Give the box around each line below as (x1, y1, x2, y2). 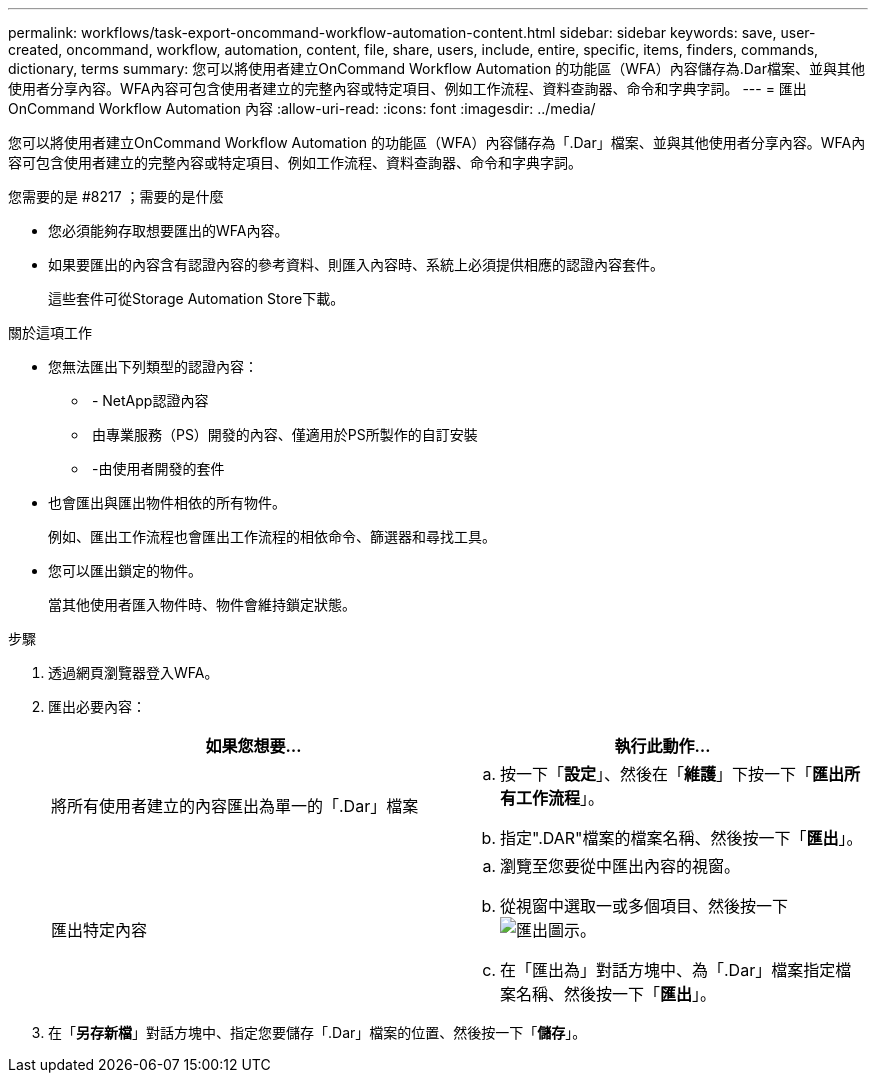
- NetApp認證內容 (91, 392, 209, 409)
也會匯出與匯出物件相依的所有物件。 (48, 494, 286, 511)
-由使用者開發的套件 (91, 460, 225, 477)
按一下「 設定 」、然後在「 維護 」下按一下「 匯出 (500, 764, 845, 784)
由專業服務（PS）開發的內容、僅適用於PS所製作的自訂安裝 (91, 426, 478, 443)
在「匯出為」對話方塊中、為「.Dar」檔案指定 (500, 960, 836, 980)
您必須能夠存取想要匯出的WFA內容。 (48, 222, 289, 239)
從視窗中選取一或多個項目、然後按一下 (500, 896, 789, 916)
